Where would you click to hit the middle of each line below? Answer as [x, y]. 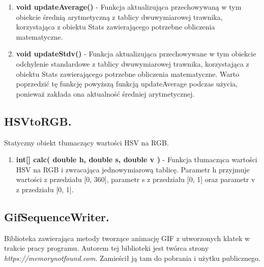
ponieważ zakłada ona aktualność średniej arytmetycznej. [105, 93]
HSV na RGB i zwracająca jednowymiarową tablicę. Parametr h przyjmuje [133, 169]
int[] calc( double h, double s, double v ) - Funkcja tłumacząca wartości [137, 159]
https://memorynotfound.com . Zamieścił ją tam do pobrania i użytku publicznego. [132, 258]
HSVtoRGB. [38, 121]
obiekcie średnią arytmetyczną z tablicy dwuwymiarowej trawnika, [119, 17]
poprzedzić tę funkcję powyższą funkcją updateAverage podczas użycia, [127, 84]
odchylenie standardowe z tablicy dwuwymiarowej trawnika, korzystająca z [133, 63]
